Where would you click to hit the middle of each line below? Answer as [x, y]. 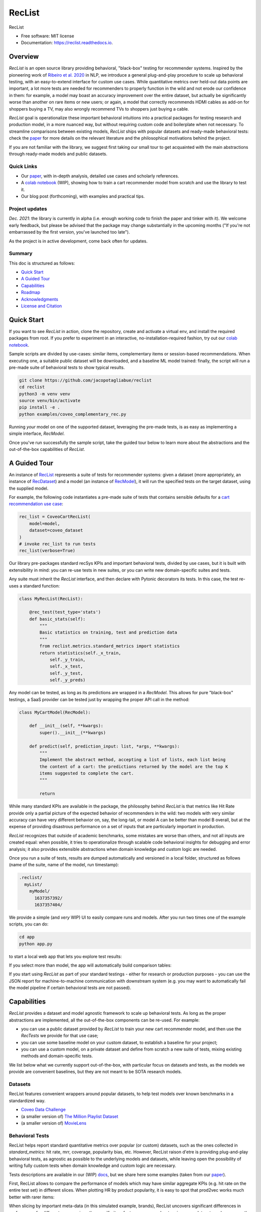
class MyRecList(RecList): [51, 598]
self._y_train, [67, 660]
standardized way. [27, 1100]
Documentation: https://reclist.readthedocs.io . [67, 43]
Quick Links [23, 166]
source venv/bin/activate [50, 401]
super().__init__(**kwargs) [73, 733]
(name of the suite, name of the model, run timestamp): [64, 865]
